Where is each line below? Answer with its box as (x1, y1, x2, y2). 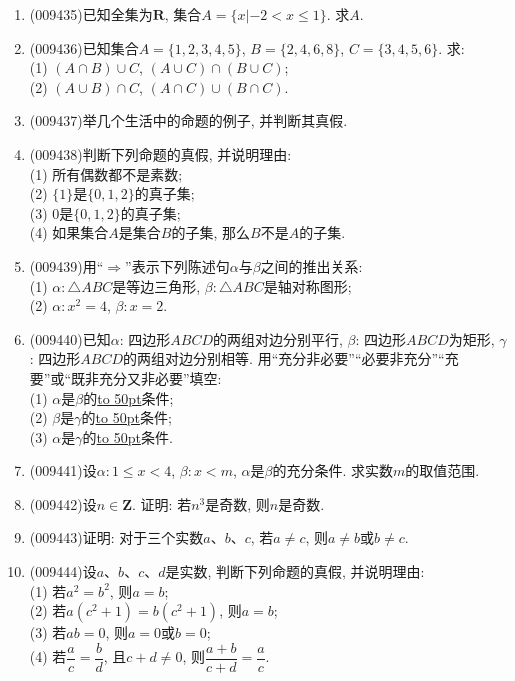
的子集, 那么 (171, 222, 251, 243)
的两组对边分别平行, (212, 328, 343, 349)
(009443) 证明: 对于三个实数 (29, 527, 204, 548)
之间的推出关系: (260, 255, 363, 276)
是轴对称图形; (263, 275, 352, 296)
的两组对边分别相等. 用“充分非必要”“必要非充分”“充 (123, 348, 459, 369)
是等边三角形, (112, 275, 201, 296)
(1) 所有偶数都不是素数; (29, 163, 183, 184)
